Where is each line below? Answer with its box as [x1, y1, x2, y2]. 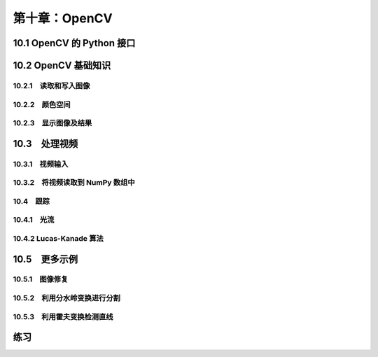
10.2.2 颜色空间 [13, 99, 71, 109]
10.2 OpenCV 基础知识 [13, 59, 111, 71]
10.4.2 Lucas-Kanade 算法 [13, 233, 104, 243]
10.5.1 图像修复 [13, 274, 69, 284]
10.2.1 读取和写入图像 [13, 80, 90, 90]
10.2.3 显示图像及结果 [13, 118, 92, 128]
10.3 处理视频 [13, 137, 78, 150]
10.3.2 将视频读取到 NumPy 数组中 [13, 178, 136, 188]
